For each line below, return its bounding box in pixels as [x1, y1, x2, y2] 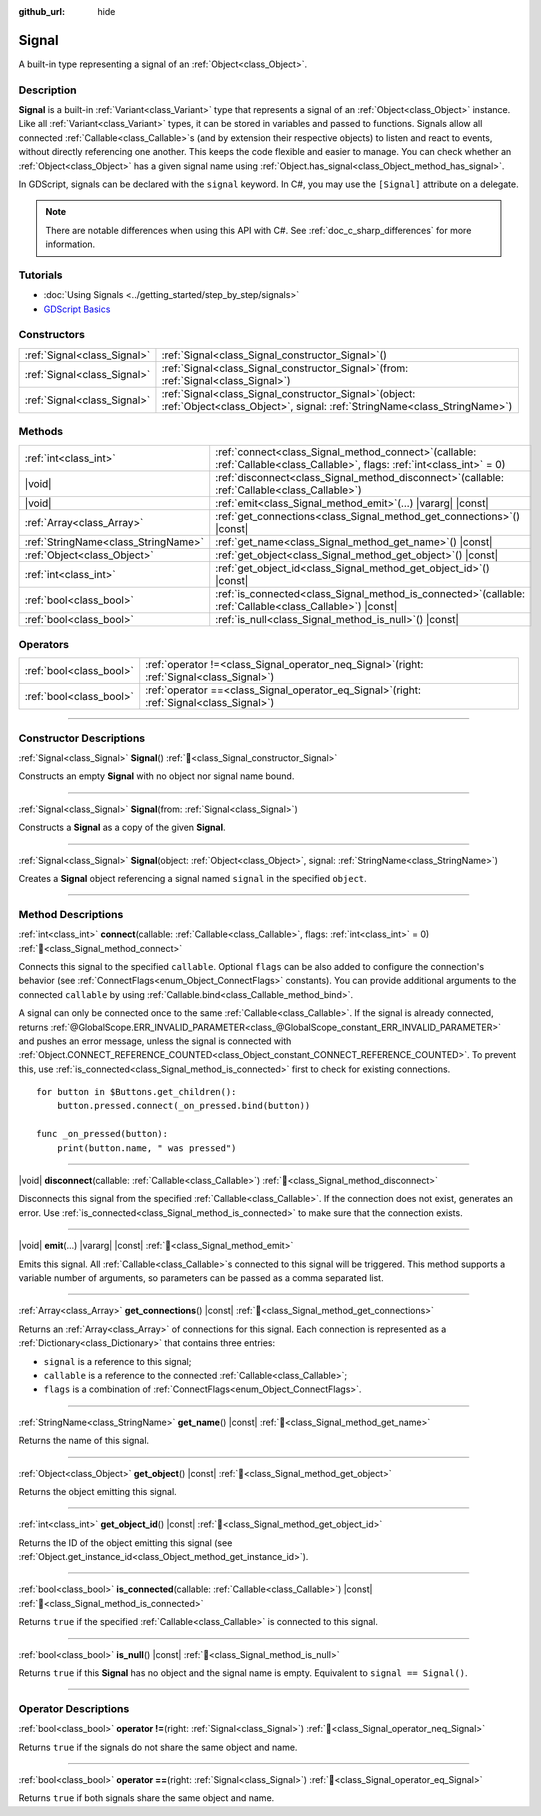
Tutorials [18, 268, 64, 282]
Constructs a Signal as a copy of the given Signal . [18, 821, 226, 834]
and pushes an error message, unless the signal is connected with [18, 1035, 292, 1047]
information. [45, 238, 96, 250]
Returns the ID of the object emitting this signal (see [18, 1536, 233, 1549]
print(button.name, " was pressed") [56, 1142, 237, 1154]
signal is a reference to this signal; [43, 1355, 192, 1367]
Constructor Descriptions [18, 731, 145, 745]
